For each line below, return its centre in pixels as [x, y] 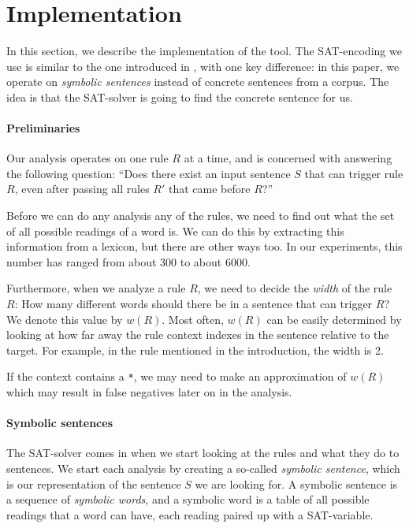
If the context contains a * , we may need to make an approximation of [177, 376]
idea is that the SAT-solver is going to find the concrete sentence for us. [180, 97]
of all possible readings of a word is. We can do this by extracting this [175, 231]
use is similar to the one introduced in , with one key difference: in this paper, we [203, 66]
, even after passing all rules [82, 189]
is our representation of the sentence [94, 483]
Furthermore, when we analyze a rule [96, 288]
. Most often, [193, 319]
